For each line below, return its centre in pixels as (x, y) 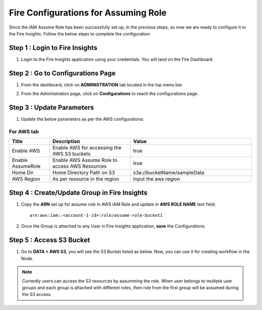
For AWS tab (24, 131)
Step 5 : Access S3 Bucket (49, 240)
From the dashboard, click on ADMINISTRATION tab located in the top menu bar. (102, 84)
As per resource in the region (86, 179)
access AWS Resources (80, 166)
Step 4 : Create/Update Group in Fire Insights (78, 192)
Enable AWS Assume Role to (85, 160)
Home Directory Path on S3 (84, 173)
